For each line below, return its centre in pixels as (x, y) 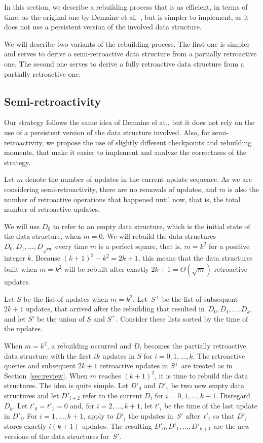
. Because (46, 258)
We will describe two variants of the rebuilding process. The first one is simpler (127, 43)
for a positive (229, 246)
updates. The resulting (117, 425)
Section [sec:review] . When (46, 375)
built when (21, 269)
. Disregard (233, 395)
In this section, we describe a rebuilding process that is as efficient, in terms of (126, 7)
